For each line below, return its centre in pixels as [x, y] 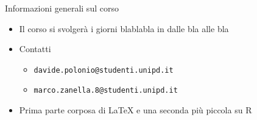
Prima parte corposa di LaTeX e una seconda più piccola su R [136, 110]
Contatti [35, 49]
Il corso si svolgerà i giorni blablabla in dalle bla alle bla [124, 28]
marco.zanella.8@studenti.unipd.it [106, 91]
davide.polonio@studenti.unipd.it [104, 70]
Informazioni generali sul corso [62, 8]
